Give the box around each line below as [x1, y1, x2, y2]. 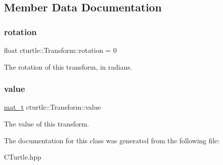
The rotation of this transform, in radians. [4, 61, 132, 72]
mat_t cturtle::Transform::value [4, 102, 101, 112]
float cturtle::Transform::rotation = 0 [4, 45, 117, 55]
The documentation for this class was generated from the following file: [4, 135, 220, 145]
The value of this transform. [4, 119, 89, 128]
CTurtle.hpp [4, 152, 42, 162]
